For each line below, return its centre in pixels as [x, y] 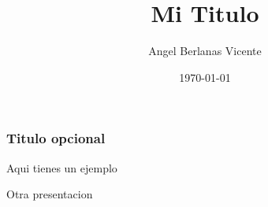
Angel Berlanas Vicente [205, 51]
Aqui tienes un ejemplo [62, 167]
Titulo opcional [56, 138]
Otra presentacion [50, 194]
